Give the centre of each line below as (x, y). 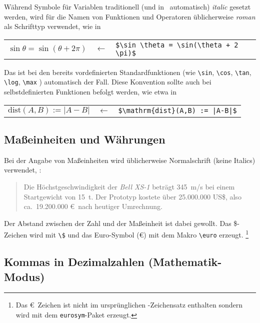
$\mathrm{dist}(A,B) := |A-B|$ (177, 111)
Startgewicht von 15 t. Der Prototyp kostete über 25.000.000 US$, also (132, 196)
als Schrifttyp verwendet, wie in (52, 26)
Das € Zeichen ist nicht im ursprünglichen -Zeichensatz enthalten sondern (129, 305)
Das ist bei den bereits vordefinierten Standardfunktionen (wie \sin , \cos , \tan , (128, 72)
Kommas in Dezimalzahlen (74, 262)
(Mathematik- (185, 262)
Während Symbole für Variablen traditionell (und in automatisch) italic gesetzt (127, 6)
